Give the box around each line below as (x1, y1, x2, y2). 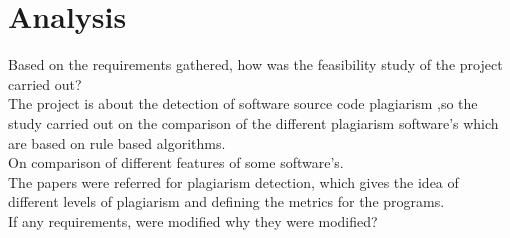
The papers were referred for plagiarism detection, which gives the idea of (8, 171, 459, 192)
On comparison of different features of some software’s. (8, 152, 344, 173)
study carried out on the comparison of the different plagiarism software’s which (8, 112, 499, 133)
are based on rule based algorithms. (8, 132, 226, 153)
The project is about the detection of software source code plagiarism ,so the (8, 93, 478, 114)
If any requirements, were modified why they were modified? (8, 210, 378, 231)
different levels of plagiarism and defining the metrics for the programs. (8, 191, 445, 212)
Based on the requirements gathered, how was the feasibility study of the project (8, 54, 503, 75)
